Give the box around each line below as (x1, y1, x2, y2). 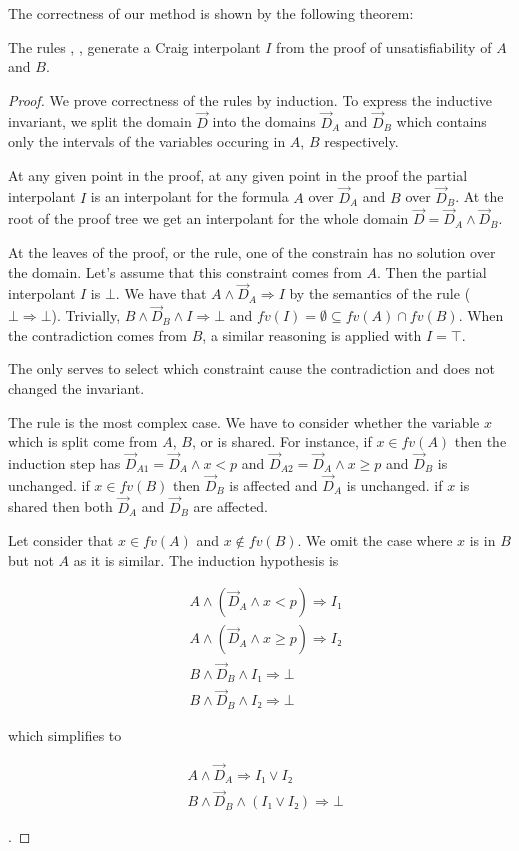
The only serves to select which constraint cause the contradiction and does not (8, 358, 496, 379)
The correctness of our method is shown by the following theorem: (8, 3, 414, 23)
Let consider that (8, 530, 114, 551)
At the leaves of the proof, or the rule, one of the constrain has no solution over (8, 242, 496, 262)
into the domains (212, 111, 316, 132)
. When (458, 305, 504, 326)
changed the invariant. (8, 378, 145, 398)
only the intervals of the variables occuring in (8, 131, 286, 152)
